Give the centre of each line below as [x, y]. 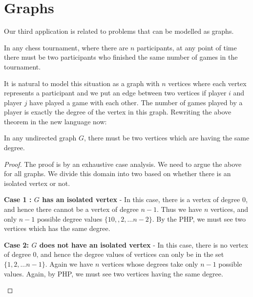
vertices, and [229, 209]
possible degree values [70, 218]
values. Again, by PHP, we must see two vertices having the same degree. [114, 273]
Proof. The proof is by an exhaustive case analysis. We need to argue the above [123, 164]
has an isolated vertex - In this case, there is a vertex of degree [141, 199]
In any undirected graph [40, 138]
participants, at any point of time [187, 47]
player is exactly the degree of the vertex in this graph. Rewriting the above [118, 112]
